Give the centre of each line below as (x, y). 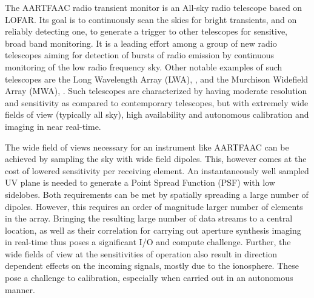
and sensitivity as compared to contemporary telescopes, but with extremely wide (157, 102)
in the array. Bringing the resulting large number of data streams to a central (149, 218)
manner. (20, 289)
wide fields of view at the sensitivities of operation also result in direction (141, 253)
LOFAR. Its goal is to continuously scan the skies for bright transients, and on (151, 19)
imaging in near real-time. (53, 126)
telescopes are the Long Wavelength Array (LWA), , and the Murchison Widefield (157, 79)
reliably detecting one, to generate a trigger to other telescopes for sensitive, (146, 31)
